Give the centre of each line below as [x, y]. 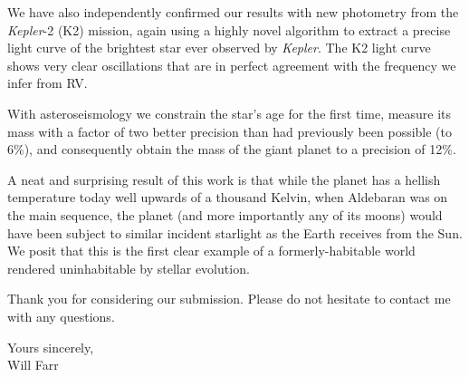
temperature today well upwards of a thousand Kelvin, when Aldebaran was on [228, 197]
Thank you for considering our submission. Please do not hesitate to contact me [229, 299]
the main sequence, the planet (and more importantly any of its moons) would [225, 214]
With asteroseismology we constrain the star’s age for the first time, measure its [230, 113]
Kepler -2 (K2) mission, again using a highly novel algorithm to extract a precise [229, 29]
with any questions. [61, 316]
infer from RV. [48, 83]
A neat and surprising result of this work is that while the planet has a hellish [224, 179]
